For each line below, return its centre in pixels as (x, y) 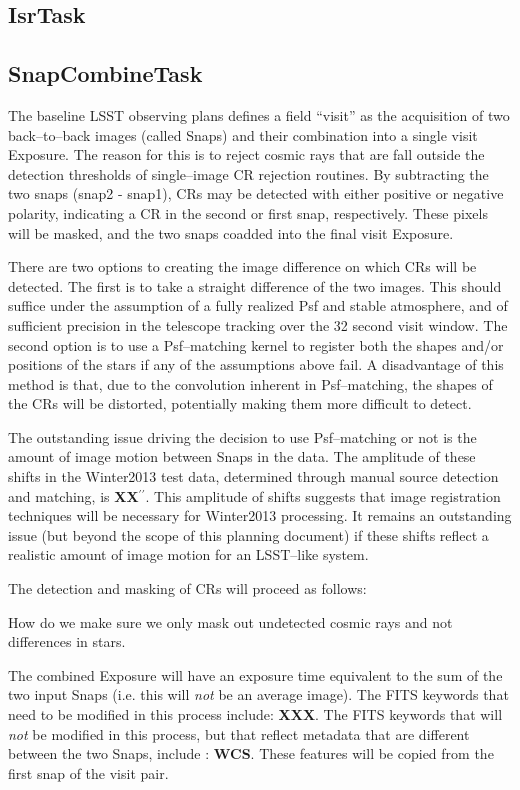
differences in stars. (67, 641)
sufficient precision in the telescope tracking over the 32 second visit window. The (258, 324)
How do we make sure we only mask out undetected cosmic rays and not (230, 621)
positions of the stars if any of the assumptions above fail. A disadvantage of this (256, 364)
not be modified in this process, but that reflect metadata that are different (239, 733)
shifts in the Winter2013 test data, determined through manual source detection (253, 476)
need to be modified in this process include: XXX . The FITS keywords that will (255, 714)
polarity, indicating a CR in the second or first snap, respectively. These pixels (248, 212)
